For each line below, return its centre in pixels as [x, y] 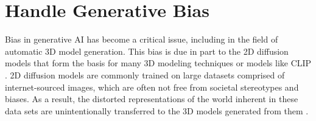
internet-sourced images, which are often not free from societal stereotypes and [152, 87]
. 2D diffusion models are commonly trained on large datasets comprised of [145, 74]
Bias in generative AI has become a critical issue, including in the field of [142, 39]
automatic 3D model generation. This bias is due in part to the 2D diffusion [147, 51]
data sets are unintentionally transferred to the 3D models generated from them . [157, 110]
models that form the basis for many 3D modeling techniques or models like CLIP [158, 63]
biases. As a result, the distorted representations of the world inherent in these [152, 99]
